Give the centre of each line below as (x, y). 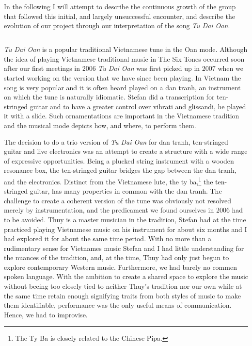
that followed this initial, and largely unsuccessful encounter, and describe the (119, 16)
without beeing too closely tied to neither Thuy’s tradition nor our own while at (123, 286)
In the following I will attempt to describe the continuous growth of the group (120, 6)
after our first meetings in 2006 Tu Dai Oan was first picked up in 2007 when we (124, 68)
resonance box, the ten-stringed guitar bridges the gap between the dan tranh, (120, 170)
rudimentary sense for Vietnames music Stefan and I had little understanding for (124, 248)
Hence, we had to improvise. (46, 314)
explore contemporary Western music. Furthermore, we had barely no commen (120, 267)
